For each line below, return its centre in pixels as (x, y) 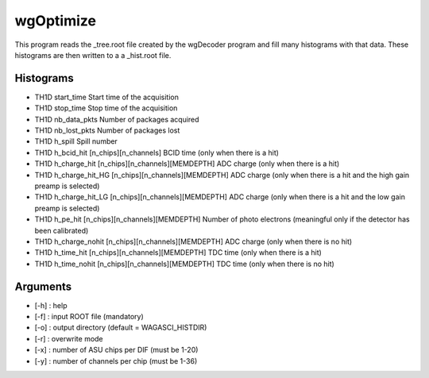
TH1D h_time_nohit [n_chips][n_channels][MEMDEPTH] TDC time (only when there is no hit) (185, 264)
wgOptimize (56, 21)
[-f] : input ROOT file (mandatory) (89, 316)
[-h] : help (51, 305)
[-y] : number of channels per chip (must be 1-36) (116, 361)
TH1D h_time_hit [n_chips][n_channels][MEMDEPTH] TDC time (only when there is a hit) (178, 253)
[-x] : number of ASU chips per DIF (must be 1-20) (116, 350)
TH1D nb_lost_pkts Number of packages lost (107, 130)
